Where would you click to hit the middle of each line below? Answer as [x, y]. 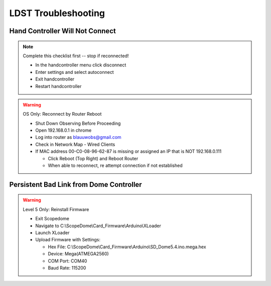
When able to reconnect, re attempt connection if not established [115, 165]
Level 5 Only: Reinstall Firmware [56, 209]
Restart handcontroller [58, 86]
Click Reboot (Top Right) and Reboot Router [93, 158]
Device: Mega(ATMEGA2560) [78, 254]
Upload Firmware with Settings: [68, 240]
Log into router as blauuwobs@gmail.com [78, 137]
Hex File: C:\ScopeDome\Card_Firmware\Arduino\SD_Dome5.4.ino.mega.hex [127, 247]
